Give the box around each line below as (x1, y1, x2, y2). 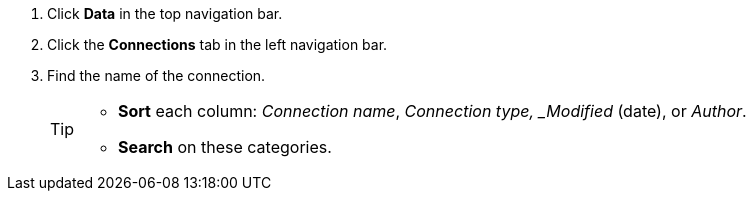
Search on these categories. (118, 137, 332, 157)
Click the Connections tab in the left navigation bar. (47, 36, 388, 53)
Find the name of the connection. (47, 67, 266, 84)
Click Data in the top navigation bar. (47, 5, 283, 22)
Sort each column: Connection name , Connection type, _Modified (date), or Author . (118, 101, 747, 121)
